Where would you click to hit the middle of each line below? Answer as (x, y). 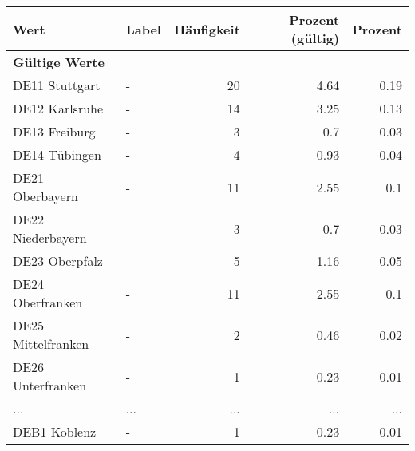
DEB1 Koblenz (55, 431)
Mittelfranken (51, 344)
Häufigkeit (207, 29)
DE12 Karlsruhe (58, 108)
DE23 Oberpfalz (58, 261)
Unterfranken (50, 385)
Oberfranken (48, 302)
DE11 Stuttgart (57, 85)
